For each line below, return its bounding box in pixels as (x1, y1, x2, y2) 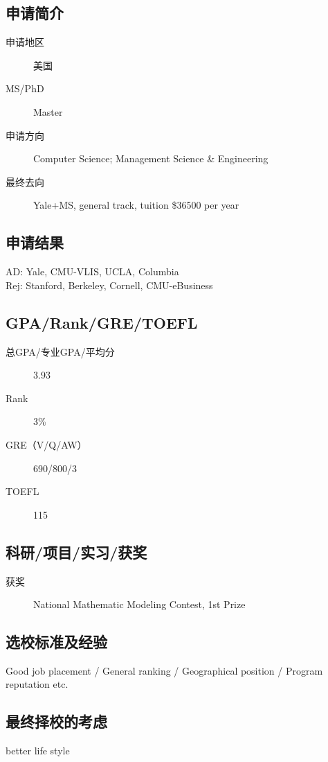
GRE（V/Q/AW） (6, 437, 87, 451)
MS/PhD (6, 81, 44, 96)
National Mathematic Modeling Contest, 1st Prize (33, 597, 246, 612)
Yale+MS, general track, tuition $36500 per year (33, 198, 239, 212)
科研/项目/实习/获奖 (6, 541, 147, 562)
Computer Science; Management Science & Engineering (33, 151, 268, 166)
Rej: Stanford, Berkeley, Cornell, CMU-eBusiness (6, 277, 213, 292)
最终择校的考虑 (6, 711, 107, 732)
